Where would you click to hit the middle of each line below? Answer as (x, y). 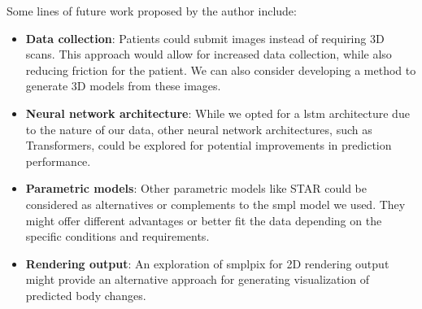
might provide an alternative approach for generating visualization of (198, 279)
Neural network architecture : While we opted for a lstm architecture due (218, 113)
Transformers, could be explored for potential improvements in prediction (209, 145)
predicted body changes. (86, 295)
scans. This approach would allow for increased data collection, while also (209, 54)
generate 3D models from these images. (123, 86)
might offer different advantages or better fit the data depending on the (204, 220)
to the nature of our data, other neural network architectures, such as (199, 129)
